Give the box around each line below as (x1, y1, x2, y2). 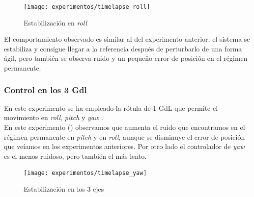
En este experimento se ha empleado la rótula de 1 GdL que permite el (4, 102, 218, 113)
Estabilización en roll (24, 17, 87, 27)
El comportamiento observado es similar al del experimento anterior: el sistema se (4, 34, 250, 44)
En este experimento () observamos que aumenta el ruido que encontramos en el (4, 122, 245, 132)
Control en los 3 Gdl (4, 83, 87, 96)
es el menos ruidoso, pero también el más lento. (4, 150, 147, 161)
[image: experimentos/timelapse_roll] (24, 3, 150, 10)
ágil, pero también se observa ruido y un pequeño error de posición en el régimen (4, 53, 248, 63)
